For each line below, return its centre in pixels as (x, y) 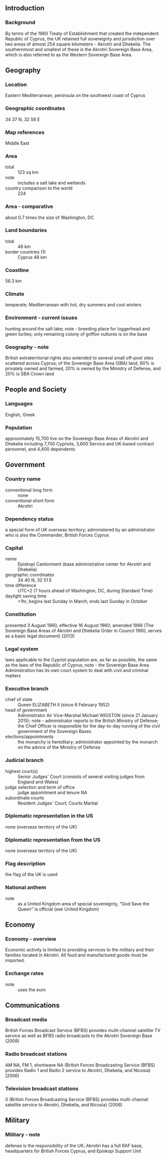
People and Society (36, 389)
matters (13, 675)
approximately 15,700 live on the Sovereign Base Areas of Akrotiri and (77, 438)
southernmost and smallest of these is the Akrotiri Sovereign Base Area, (79, 49)
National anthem (26, 887)
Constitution (21, 614)
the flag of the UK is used (31, 874)
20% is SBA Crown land (30, 374)
